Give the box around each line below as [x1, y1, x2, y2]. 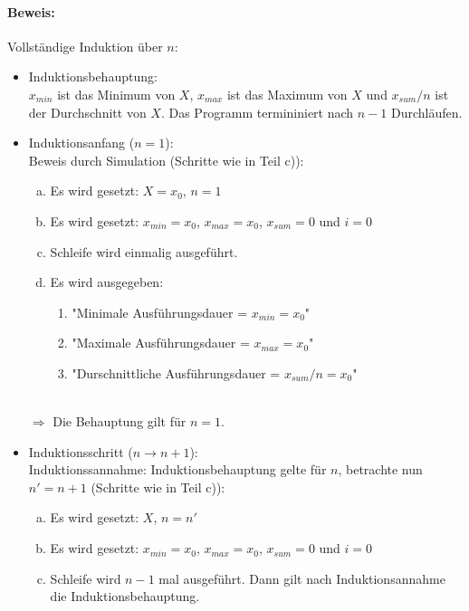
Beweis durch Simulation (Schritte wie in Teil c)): [28, 150, 304, 169]
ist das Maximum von [226, 84, 348, 103]
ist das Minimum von [57, 84, 176, 103]
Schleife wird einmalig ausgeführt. [50, 242, 238, 261]
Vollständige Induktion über [7, 36, 163, 55]
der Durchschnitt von [28, 102, 147, 121]
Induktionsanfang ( [28, 133, 135, 152]
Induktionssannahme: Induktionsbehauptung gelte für [28, 460, 327, 479]
